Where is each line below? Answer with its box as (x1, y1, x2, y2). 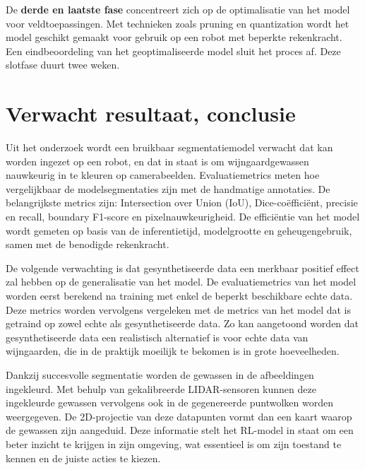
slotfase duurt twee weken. (6, 57, 120, 72)
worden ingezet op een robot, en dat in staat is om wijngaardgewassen (6, 153, 309, 168)
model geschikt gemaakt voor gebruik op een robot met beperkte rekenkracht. (6, 30, 342, 45)
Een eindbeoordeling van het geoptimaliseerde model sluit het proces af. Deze (6, 43, 341, 58)
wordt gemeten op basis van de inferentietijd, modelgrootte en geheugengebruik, (6, 223, 352, 237)
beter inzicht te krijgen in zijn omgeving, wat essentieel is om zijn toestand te (6, 436, 342, 451)
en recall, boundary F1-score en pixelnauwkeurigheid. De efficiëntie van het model (6, 209, 360, 224)
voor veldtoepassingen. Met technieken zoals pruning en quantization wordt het (6, 16, 349, 30)
